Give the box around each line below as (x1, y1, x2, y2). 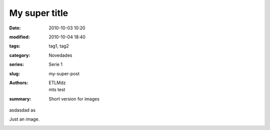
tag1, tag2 (48, 43, 69, 49)
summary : (9, 96, 31, 102)
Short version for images (48, 96, 100, 102)
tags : (9, 43, 20, 49)
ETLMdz (48, 80, 66, 86)
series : (9, 61, 24, 67)
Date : (9, 25, 21, 31)
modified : (9, 34, 30, 40)
